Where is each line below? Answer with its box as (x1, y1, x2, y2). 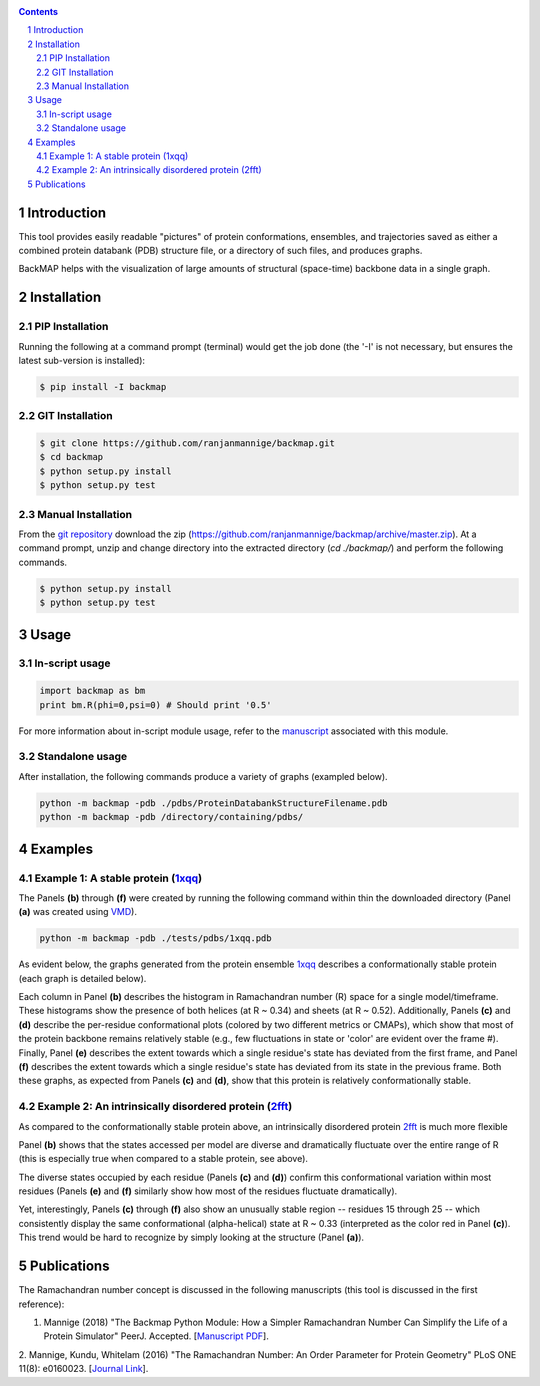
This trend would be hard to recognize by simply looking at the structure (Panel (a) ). (18, 1231, 365, 1244)
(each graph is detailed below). (18, 972, 147, 984)
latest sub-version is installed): (18, 354, 145, 366)
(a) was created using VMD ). (18, 906, 137, 918)
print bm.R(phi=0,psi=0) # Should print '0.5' (39, 699, 272, 710)
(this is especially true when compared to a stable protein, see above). (18, 1153, 309, 1165)
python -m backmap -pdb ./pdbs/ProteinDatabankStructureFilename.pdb (39, 797, 388, 809)
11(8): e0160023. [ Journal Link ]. (18, 1363, 149, 1375)
